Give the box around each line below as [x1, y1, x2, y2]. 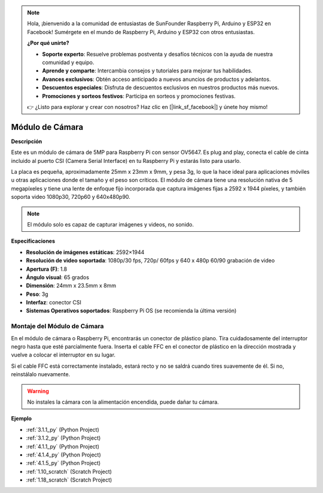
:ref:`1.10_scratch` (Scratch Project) [26, 468, 112, 475]
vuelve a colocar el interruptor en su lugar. [11, 351, 116, 359]
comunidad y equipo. [42, 59, 95, 66]
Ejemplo [11, 415, 32, 422]
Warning [27, 387, 49, 395]
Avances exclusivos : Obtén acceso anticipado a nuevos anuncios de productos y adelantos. [42, 75, 272, 83]
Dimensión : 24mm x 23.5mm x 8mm [26, 282, 117, 289]
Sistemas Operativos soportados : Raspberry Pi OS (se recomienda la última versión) [26, 307, 237, 314]
